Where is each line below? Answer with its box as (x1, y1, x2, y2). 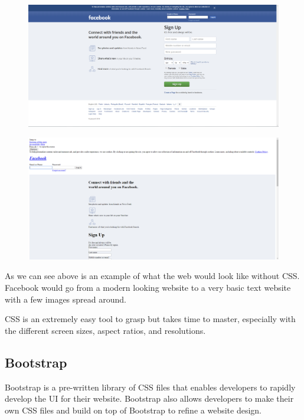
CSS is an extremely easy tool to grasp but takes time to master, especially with (5, 313, 296, 325)
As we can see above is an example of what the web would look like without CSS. (5, 270, 300, 282)
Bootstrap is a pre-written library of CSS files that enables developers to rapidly (5, 380, 296, 393)
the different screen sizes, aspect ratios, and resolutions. (5, 324, 206, 336)
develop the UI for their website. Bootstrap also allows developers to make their (5, 392, 294, 405)
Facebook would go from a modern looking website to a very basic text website (5, 281, 291, 293)
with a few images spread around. (5, 293, 126, 305)
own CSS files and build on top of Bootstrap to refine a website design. (5, 403, 261, 416)
